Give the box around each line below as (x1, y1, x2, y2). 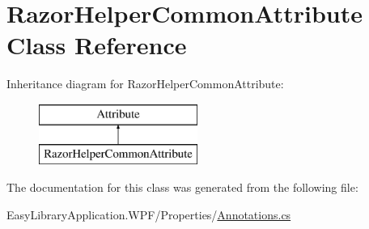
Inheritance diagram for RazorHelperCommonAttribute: (6, 75, 284, 92)
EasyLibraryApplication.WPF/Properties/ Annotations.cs (6, 206, 291, 223)
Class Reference (6, 28, 187, 61)
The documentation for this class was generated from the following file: (6, 179, 358, 196)
